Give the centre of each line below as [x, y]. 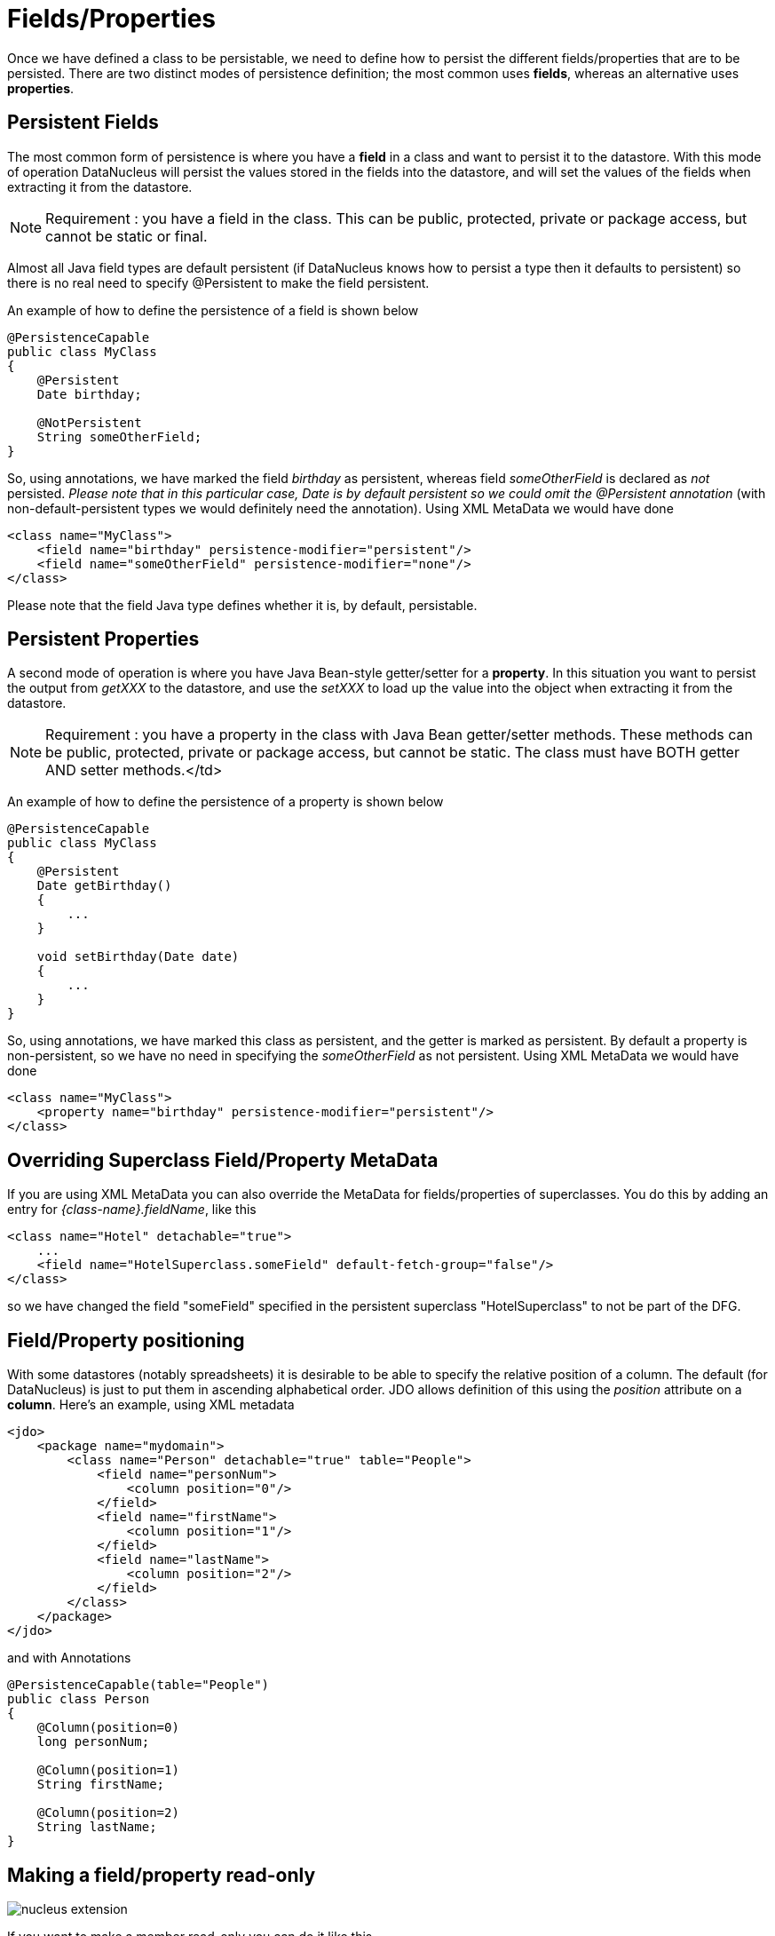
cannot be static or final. [127, 236]
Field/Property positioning [126, 1340]
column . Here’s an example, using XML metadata [151, 1405]
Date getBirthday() [104, 886]
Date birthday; [89, 394]
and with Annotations [69, 1658]
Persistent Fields [83, 123]
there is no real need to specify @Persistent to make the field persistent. [218, 282]
